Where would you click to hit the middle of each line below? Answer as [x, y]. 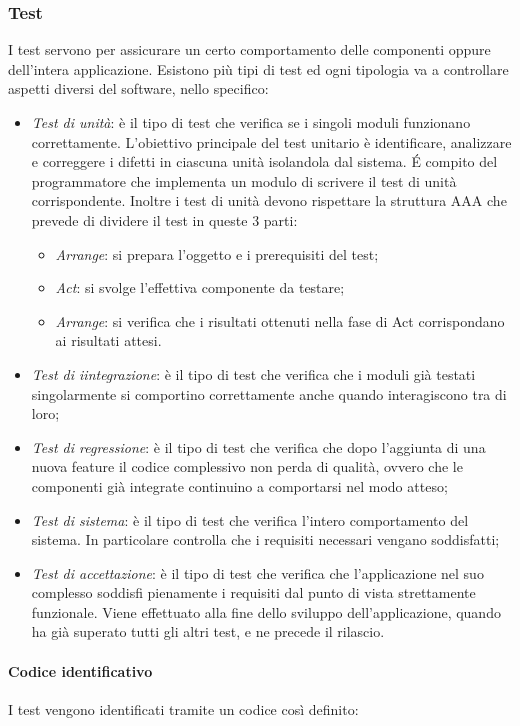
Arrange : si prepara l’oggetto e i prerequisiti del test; [217, 253]
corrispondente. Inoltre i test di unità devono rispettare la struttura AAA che [269, 200]
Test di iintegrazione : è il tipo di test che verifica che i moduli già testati [253, 373]
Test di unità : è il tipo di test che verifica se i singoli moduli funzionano [251, 122]
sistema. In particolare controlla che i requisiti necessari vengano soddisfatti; [265, 539]
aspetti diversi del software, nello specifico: [138, 88]
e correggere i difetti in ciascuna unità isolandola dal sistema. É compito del [264, 161]
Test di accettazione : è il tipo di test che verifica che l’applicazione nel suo [257, 572]
